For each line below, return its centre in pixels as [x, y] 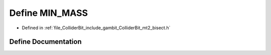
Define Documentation [45, 42]
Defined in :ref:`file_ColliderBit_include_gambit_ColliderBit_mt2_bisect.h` [96, 28]
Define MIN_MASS [48, 13]
